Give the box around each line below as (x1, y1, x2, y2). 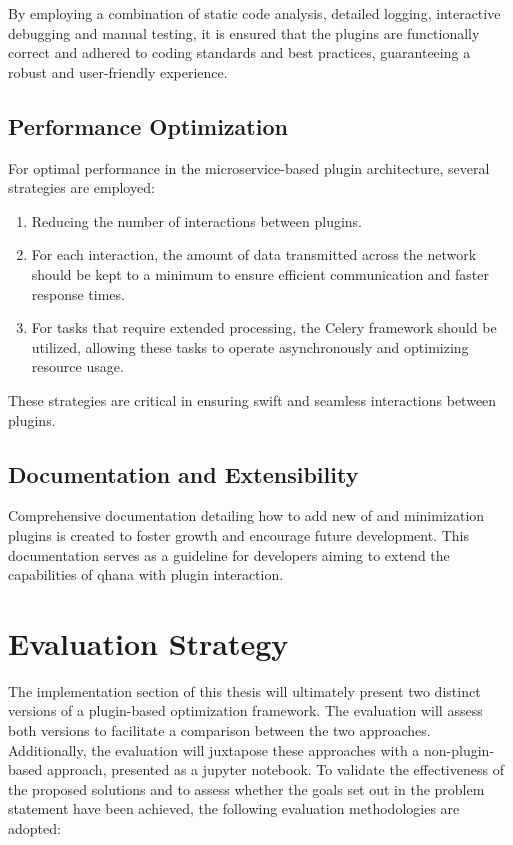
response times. (31, 283, 125, 304)
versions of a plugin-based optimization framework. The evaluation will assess (8, 700, 483, 721)
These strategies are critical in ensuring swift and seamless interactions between (8, 389, 497, 410)
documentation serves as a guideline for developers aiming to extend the (8, 544, 450, 565)
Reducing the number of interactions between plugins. (31, 210, 363, 231)
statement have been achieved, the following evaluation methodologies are (8, 798, 460, 819)
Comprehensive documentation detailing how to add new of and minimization (8, 505, 485, 526)
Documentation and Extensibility (8, 458, 359, 489)
